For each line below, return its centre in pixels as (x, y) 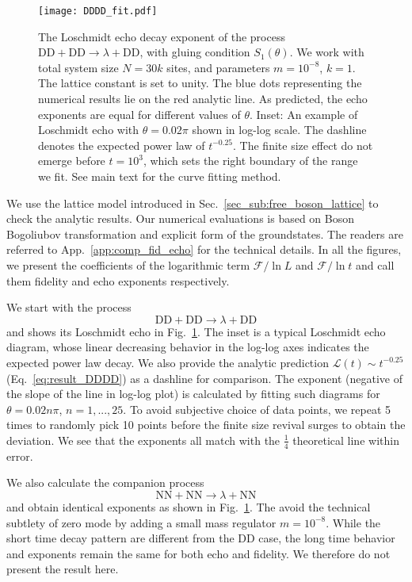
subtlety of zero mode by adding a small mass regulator (141, 522)
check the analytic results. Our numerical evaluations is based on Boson (181, 218)
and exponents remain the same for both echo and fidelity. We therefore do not (198, 553)
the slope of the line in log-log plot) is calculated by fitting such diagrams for (193, 394)
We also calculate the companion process (105, 482)
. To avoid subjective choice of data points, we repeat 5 (257, 409)
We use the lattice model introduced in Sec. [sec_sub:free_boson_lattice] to (193, 203)
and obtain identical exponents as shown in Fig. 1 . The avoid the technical (189, 506)
